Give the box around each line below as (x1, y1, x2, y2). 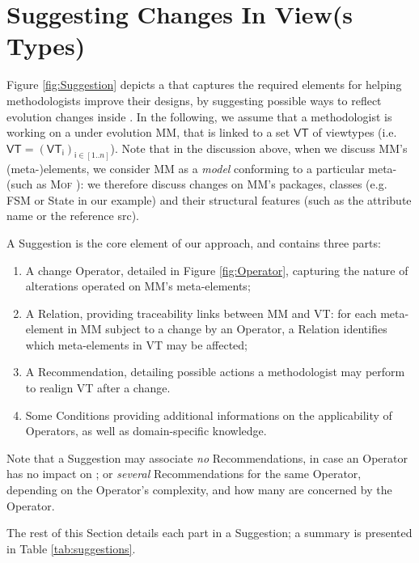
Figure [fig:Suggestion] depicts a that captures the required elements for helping (6, 76, 402, 93)
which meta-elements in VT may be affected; (25, 336, 248, 353)
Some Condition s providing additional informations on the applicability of (25, 406, 392, 423)
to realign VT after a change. (25, 379, 171, 396)
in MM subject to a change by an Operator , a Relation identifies (67, 320, 387, 337)
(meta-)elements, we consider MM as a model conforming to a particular (6, 159, 365, 176)
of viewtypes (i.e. (312, 124, 397, 141)
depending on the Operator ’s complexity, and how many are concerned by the (6, 481, 392, 498)
